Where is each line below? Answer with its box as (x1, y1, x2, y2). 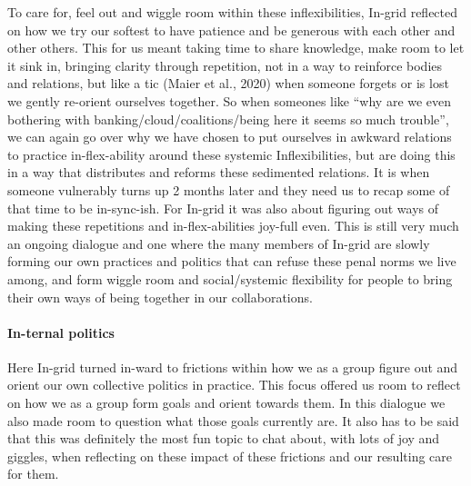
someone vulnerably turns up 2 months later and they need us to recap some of (7, 180, 450, 199)
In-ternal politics (7, 322, 115, 342)
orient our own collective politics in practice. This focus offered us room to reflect (7, 375, 461, 394)
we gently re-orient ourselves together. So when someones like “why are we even (7, 91, 452, 110)
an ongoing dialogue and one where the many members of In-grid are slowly (7, 233, 430, 253)
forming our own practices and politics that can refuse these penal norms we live (7, 252, 456, 271)
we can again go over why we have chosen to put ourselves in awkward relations (7, 127, 452, 146)
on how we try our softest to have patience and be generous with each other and (7, 20, 456, 39)
